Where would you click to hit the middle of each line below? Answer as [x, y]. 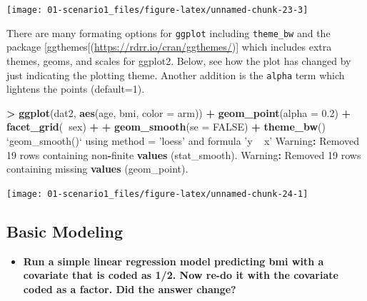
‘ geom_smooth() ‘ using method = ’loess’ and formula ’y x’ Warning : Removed [183, 140]
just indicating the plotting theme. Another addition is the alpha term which [176, 75]
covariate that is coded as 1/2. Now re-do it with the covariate [181, 275]
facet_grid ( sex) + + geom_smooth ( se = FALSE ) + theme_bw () [166, 127]
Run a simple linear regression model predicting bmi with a [174, 261]
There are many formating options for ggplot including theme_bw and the [169, 32]
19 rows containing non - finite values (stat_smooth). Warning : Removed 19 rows [184, 154]
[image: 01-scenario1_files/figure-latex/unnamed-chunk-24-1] [157, 194]
